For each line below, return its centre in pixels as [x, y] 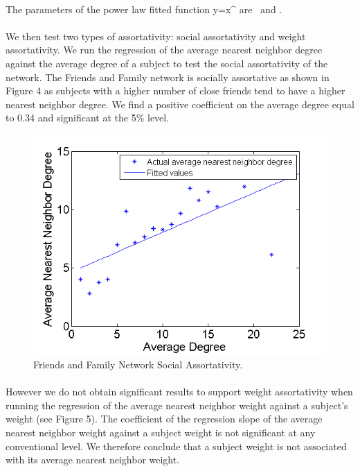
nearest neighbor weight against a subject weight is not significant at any [161, 432]
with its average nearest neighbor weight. [93, 460]
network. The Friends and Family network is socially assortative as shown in [168, 77]
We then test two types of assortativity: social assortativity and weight [156, 36]
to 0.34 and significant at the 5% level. [88, 118]
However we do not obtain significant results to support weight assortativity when [179, 392]
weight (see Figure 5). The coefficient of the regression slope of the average [164, 419]
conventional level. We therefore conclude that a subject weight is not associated [176, 446]
